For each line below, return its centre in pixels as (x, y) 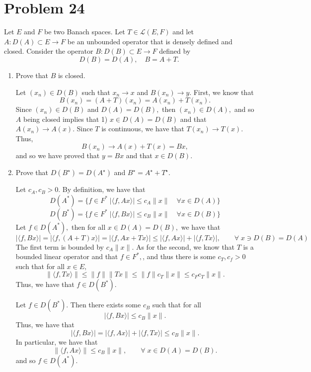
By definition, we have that (104, 189)
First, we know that (224, 92)
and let (183, 32)
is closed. (72, 75)
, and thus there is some (179, 256)
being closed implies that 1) (65, 119)
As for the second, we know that (185, 246)
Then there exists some (106, 305)
